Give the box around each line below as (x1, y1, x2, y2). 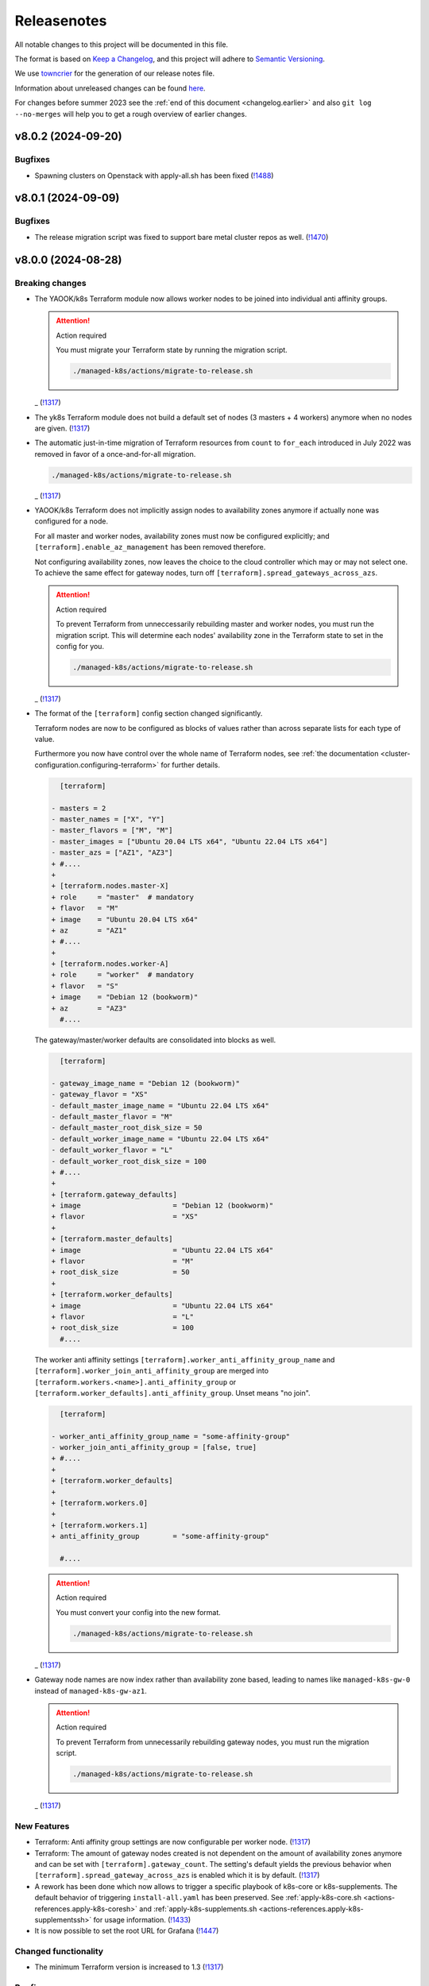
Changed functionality (14, 1946, 103, 1957)
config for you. (56, 641, 105, 651)
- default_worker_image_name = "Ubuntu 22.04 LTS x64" (51, 1134, 269, 1143)
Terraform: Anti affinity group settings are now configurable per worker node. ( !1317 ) (34, 1837, 311, 1847)
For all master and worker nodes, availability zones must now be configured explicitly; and (34, 531, 330, 540)
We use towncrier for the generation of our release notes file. (14, 68, 215, 79)
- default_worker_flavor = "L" (51, 1146, 174, 1155)
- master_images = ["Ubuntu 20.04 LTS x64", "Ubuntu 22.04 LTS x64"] (51, 837, 328, 846)
